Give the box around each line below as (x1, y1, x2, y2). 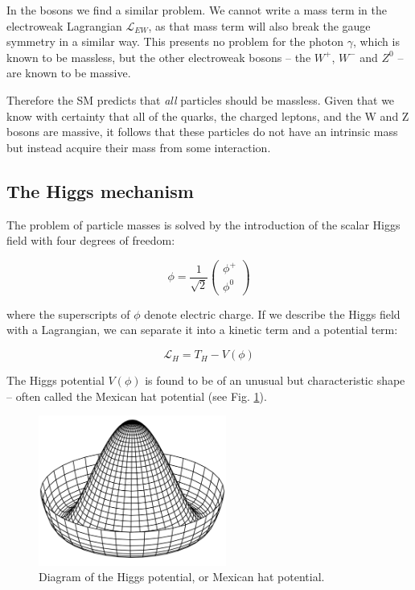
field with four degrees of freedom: (6, 232, 175, 249)
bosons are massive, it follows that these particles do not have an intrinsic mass (6, 123, 398, 140)
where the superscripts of (6, 305, 130, 322)
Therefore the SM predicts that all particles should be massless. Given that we (6, 91, 395, 108)
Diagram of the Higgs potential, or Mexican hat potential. (39, 568, 325, 585)
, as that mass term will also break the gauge (148, 17, 371, 34)
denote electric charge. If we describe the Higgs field (144, 305, 401, 322)
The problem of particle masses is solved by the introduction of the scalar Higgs (6, 216, 401, 233)
